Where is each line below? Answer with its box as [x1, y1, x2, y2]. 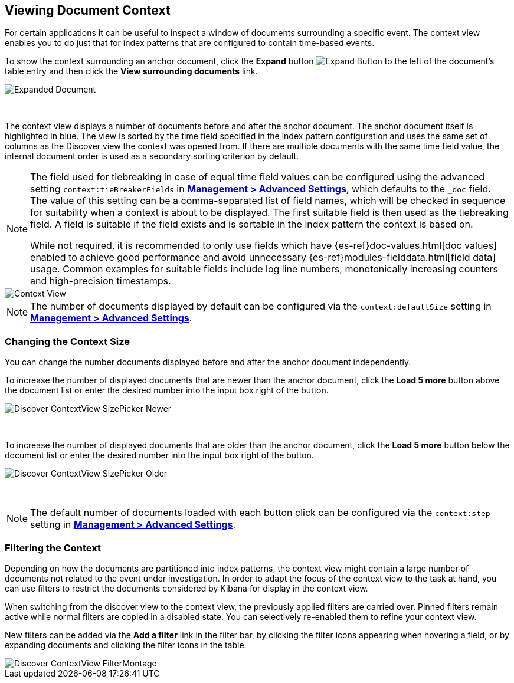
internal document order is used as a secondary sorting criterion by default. [5, 151, 299, 162]
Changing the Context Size [5, 335, 130, 347]
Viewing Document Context [5, 3, 171, 18]
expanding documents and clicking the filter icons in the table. [5, 639, 247, 650]
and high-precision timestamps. [30, 275, 171, 287]
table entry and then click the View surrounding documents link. [5, 66, 258, 77]
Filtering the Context [5, 541, 101, 554]
